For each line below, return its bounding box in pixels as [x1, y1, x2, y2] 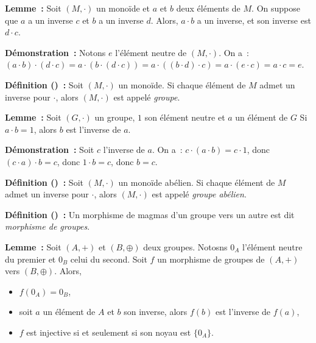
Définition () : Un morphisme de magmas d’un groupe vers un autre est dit [5, 208, 295, 221]
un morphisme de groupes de [157, 252, 265, 265]
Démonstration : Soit [5, 143, 94, 156]
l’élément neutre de [115, 46, 187, 58]
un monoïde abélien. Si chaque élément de [118, 175, 275, 188]
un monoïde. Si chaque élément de [118, 78, 246, 91]
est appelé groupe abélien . [152, 188, 247, 200]
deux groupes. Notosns [143, 240, 228, 253]
